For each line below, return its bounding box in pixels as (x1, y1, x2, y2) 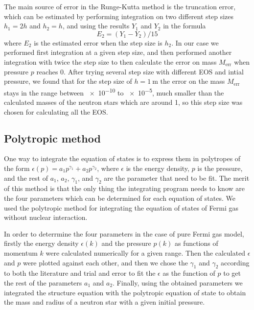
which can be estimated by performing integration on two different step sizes (4, 11, 234, 21)
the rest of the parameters (4, 277, 82, 287)
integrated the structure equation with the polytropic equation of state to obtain (4, 287, 246, 297)
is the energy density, (126, 163, 189, 173)
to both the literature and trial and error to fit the (4, 268, 156, 278)
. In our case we (171, 37, 219, 48)
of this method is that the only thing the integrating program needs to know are (4, 183, 245, 193)
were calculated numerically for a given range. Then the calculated (46, 247, 246, 258)
